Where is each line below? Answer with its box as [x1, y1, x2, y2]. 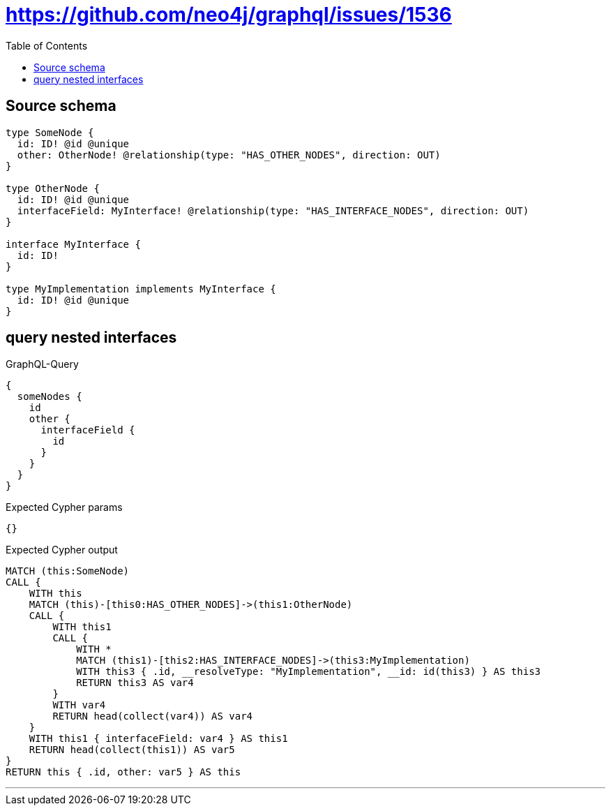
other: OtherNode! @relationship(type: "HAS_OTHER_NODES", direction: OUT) [17, 149, 441, 161]
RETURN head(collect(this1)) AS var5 [29, 744, 235, 756]
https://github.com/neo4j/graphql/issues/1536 [6, 3, 452, 27]
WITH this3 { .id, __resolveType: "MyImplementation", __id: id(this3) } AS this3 [76, 666, 541, 678]
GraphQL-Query [6, 358, 79, 371]
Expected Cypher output [6, 544, 118, 556]
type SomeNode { [6, 126, 94, 138]
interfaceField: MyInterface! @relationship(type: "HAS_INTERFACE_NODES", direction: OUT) [17, 204, 529, 216]
